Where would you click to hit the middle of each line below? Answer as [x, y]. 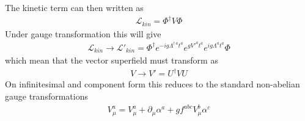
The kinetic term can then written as [74, 7]
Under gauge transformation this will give [83, 33]
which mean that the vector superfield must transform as [112, 60]
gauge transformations [46, 96]
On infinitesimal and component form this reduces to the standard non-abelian [152, 84]
